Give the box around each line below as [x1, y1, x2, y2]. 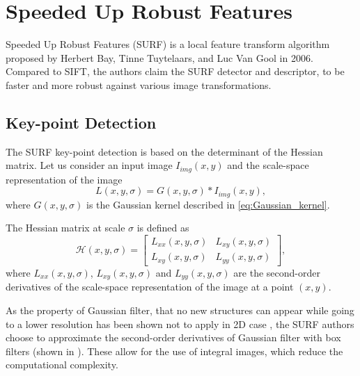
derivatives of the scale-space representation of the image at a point [6, 279, 294, 294]
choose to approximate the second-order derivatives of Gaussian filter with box [6, 330, 341, 345]
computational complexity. [6, 357, 118, 372]
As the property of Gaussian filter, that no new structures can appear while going [6, 303, 354, 317]
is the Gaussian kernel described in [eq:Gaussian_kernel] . [86, 197, 330, 211]
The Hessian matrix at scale [6, 220, 125, 235]
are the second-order [233, 265, 320, 279]
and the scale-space [227, 158, 309, 172]
